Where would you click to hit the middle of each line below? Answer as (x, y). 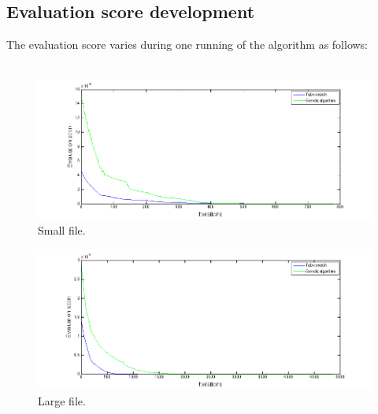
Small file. (62, 230)
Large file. (62, 400)
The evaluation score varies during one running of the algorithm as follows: (187, 44)
